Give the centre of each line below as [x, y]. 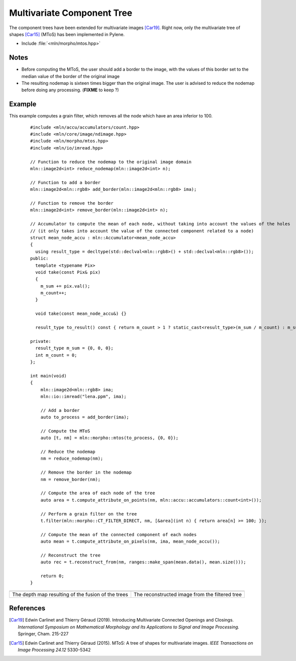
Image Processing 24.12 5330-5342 [54, 650]
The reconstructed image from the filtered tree [187, 594]
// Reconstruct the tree [70, 555]
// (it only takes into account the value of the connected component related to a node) [142, 231]
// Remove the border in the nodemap [86, 473]
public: [39, 258]
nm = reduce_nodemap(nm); [72, 459]
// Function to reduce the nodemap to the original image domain [111, 162]
